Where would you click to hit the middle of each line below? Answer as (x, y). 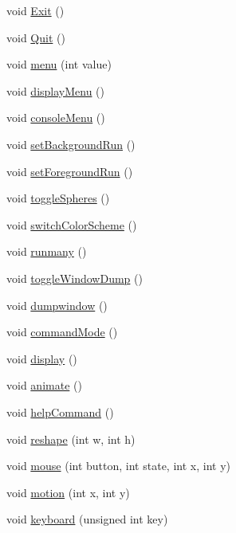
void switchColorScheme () (72, 224)
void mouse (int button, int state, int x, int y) (118, 466)
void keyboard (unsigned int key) (87, 519)
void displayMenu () (56, 90)
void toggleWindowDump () (75, 278)
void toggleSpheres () (58, 198)
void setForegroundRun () (70, 171)
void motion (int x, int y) (68, 492)
